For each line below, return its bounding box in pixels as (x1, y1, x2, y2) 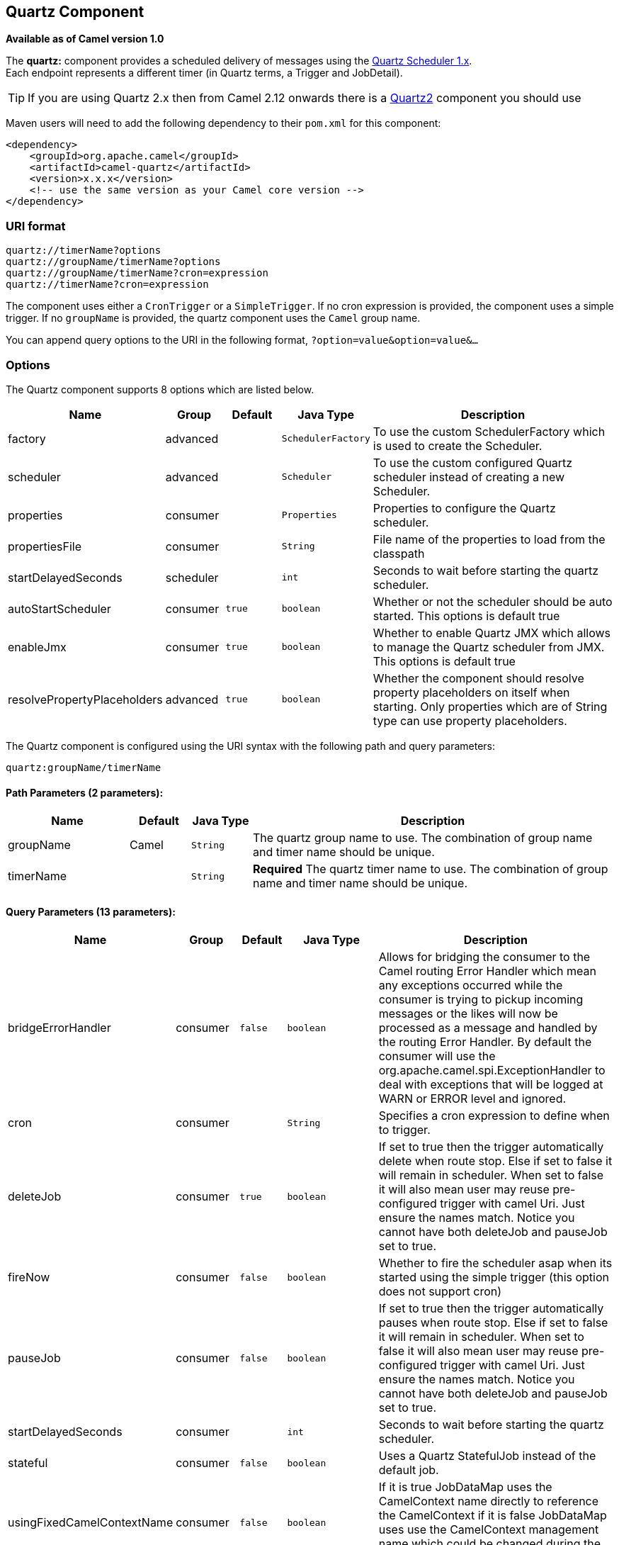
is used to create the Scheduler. (373, 438, 543, 453)
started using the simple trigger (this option (378, 1270, 609, 1285)
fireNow (8, 1270, 50, 1285)
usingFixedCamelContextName (8, 1515, 174, 1530)
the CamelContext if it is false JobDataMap (378, 1508, 607, 1523)
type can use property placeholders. (373, 713, 567, 728)
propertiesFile (8, 539, 81, 554)
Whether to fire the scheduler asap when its (378, 1256, 613, 1271)
